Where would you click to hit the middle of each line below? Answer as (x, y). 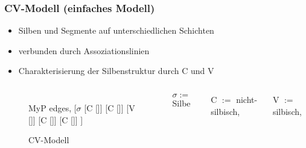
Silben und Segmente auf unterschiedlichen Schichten (116, 30)
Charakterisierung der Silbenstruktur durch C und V (116, 71)
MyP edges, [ (53, 108)
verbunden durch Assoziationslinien (84, 50)
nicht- (247, 99)
